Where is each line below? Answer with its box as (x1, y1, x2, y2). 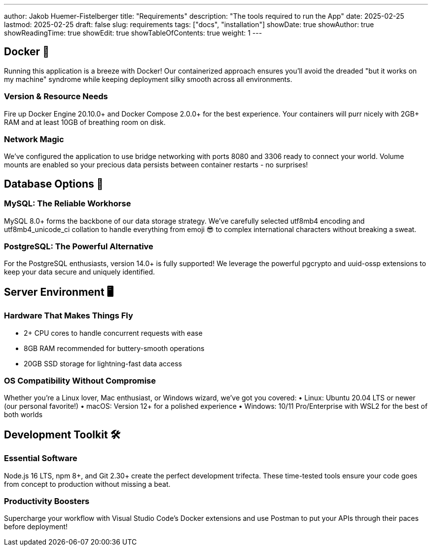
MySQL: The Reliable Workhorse (4, 198, 131, 209)
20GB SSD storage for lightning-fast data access (24, 359, 182, 368)
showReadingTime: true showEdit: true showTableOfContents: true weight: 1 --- (4, 29, 262, 37)
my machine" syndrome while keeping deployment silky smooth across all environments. (4, 75, 292, 83)
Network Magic (4, 134, 64, 144)
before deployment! (4, 522, 68, 531)
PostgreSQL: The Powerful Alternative (4, 241, 153, 251)
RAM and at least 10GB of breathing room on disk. (4, 118, 166, 126)
